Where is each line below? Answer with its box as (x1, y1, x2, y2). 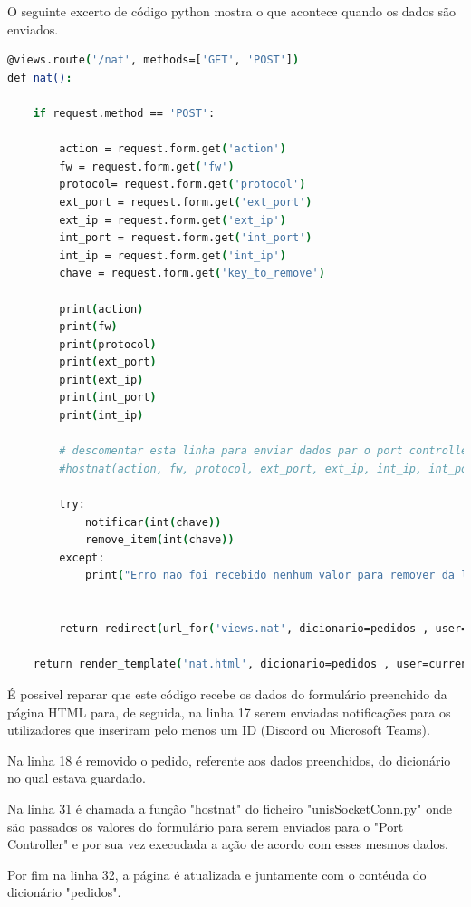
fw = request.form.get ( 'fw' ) (59, 160, 235, 173)
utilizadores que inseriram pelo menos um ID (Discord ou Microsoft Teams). (7, 720, 430, 739)
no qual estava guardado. (7, 768, 146, 787)
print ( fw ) (59, 320, 118, 334)
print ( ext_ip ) (59, 373, 144, 386)
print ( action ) (59, 302, 144, 316)
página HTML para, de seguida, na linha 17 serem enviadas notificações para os (7, 702, 451, 721)
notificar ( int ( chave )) (84, 515, 222, 529)
